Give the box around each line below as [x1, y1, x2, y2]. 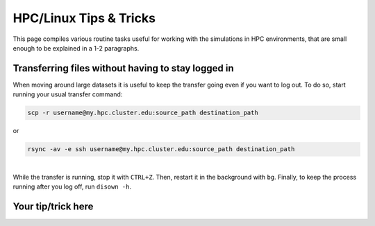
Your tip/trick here [12, 200, 94, 212]
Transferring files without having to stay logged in [12, 62, 234, 74]
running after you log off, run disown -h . [12, 182, 132, 191]
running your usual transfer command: [12, 90, 123, 98]
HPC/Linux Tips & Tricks [12, 10, 156, 26]
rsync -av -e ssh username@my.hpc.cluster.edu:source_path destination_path [27, 146, 295, 153]
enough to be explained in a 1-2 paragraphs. [12, 44, 140, 52]
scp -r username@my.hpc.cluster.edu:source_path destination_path [27, 109, 258, 117]
